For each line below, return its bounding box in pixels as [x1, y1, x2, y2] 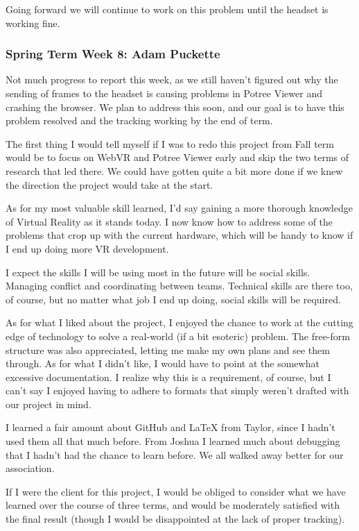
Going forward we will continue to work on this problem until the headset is [6, 2, 329, 16]
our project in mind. [6, 396, 91, 411]
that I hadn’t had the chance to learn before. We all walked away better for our [6, 447, 344, 462]
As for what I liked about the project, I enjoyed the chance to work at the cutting [6, 315, 353, 330]
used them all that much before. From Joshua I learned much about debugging [6, 434, 340, 448]
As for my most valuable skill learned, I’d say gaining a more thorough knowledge [6, 201, 353, 215]
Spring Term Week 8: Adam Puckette [6, 45, 220, 62]
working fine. [6, 15, 60, 30]
